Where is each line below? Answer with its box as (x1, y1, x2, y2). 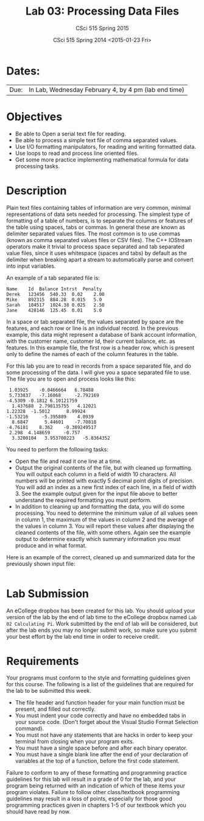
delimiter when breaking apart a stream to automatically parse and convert (6, 256, 194, 263)
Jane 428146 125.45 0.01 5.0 (6, 307, 102, 314)
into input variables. (6, 262, 56, 270)
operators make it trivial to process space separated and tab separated (6, 243, 185, 250)
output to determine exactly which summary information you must (15, 535, 181, 542)
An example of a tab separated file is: (6, 274, 100, 281)
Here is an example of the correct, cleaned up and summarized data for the (6, 553, 195, 561)
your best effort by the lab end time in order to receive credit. (6, 633, 160, 640)
